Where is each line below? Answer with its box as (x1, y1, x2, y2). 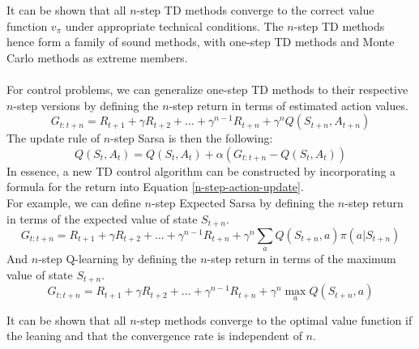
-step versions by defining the (13, 96, 159, 113)
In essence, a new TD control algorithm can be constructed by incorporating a (6, 162, 396, 179)
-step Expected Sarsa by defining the (151, 194, 335, 211)
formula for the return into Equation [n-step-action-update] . (6, 178, 304, 195)
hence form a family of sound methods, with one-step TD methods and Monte (6, 33, 395, 50)
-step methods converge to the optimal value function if (136, 311, 413, 328)
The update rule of (6, 130, 100, 147)
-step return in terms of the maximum (207, 250, 396, 267)
